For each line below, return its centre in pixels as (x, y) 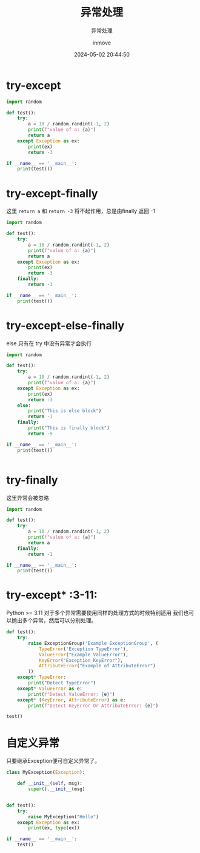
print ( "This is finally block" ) (69, 428)
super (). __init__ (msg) (57, 789)
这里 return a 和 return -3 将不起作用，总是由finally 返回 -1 (81, 211)
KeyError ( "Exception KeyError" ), (81, 660)
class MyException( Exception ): (46, 773)
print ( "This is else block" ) (65, 411)
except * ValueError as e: (50, 689)
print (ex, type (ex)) (54, 828)
